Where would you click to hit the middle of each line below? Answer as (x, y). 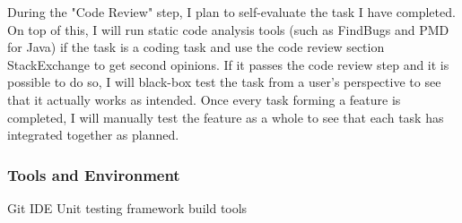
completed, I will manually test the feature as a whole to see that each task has (226, 117)
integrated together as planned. (93, 135)
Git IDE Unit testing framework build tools (127, 207)
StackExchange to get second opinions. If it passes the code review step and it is (228, 64)
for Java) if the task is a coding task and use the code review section (196, 47)
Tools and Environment (94, 174)
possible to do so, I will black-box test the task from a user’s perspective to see (224, 82)
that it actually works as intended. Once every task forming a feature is (204, 99)
